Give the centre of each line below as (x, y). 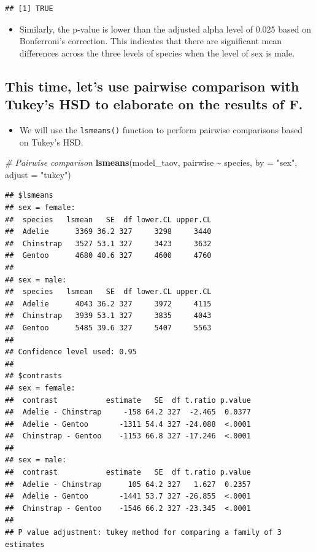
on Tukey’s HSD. (51, 142)
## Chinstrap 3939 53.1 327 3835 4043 (108, 316)
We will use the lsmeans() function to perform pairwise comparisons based (161, 129)
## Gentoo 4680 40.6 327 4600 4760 (108, 256)
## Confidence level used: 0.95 (71, 352)
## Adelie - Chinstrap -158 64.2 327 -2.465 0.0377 (128, 412)
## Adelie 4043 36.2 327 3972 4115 (108, 304)
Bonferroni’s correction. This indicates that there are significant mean (151, 41)
